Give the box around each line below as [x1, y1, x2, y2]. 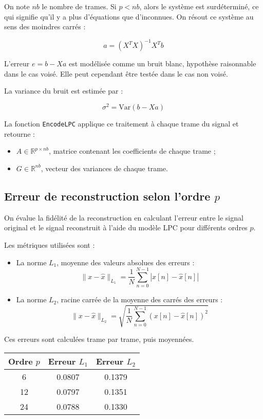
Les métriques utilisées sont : [4, 239, 95, 250]
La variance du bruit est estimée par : [4, 85, 123, 96]
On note [4, 1, 30, 11]
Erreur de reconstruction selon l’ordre [4, 188, 211, 204]
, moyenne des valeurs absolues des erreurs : [57, 257, 195, 267]
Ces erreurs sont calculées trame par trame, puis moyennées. [4, 334, 194, 344]
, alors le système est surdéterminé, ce [139, 1, 259, 11]
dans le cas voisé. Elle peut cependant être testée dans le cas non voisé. [4, 68, 228, 79]
